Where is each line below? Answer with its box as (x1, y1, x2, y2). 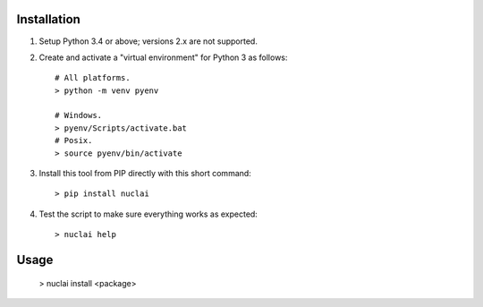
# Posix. (55, 135, 93, 146)
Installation (16, 12, 80, 27)
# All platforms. (55, 72, 131, 83)
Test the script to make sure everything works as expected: (38, 209, 258, 219)
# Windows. (55, 110, 103, 121)
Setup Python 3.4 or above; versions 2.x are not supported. (38, 36, 258, 47)
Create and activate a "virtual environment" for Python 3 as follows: (38, 52, 288, 63)
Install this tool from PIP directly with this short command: (38, 168, 252, 179)
